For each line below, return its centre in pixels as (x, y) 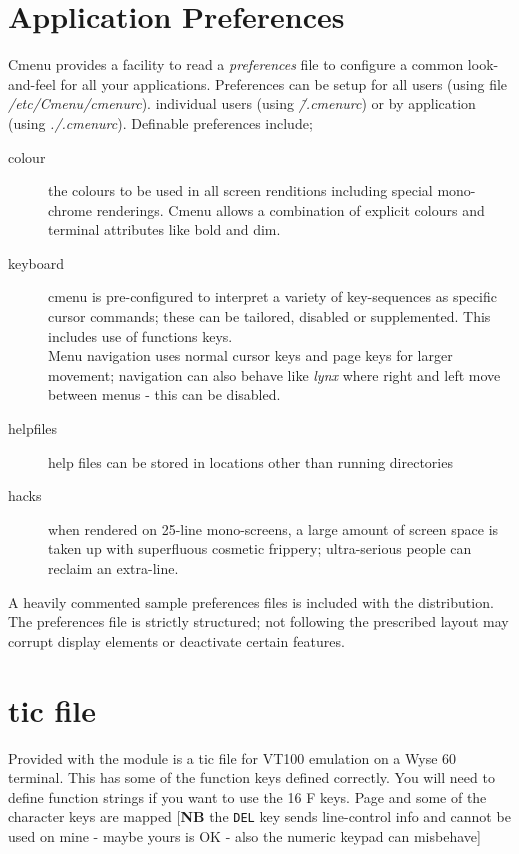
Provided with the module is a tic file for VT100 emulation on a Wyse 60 (232, 757)
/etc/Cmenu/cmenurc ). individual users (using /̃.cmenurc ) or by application (242, 103)
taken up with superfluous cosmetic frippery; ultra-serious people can (260, 548)
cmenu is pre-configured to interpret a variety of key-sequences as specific (272, 296)
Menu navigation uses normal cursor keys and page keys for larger (250, 355)
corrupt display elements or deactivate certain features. (176, 640)
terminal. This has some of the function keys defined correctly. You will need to (251, 777)
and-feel (32, 83)
